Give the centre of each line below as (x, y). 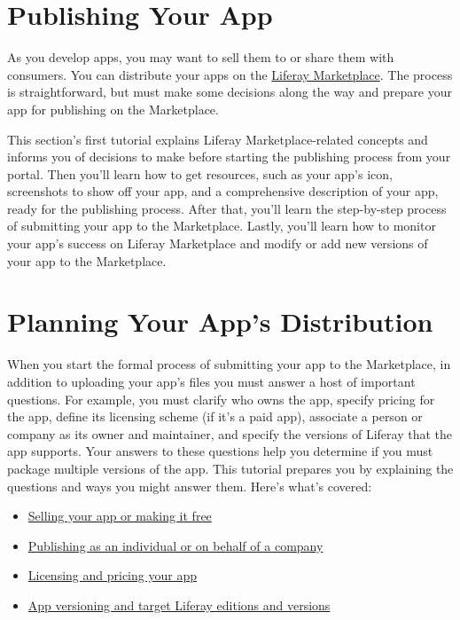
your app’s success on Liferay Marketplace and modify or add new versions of (218, 243)
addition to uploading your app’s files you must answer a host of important (211, 381)
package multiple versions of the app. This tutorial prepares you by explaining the (230, 468)
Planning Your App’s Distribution (220, 322)
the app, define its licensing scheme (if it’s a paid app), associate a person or (215, 416)
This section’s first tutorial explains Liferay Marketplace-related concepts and (218, 139)
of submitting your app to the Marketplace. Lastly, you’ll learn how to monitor (222, 226)
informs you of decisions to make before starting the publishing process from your (229, 157)
